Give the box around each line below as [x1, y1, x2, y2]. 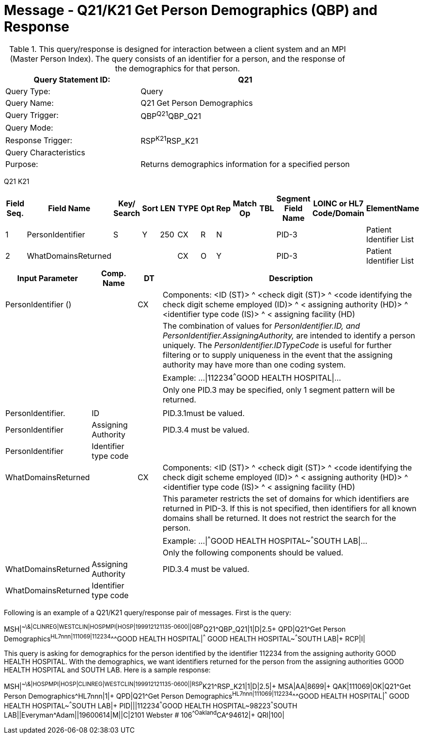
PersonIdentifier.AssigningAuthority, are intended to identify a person [162, 331, 415, 341]
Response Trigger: [5, 135, 73, 145]
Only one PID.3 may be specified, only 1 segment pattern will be [162, 385, 395, 395]
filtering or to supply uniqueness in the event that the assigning [162, 350, 393, 360]
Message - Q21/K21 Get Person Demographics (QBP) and [4, 2, 377, 18]
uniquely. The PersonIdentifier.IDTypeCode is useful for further [162, 340, 392, 351]
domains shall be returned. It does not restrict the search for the [162, 513, 396, 523]
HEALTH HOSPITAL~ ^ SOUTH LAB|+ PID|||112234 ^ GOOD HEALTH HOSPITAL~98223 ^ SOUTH [4, 700, 298, 710]
